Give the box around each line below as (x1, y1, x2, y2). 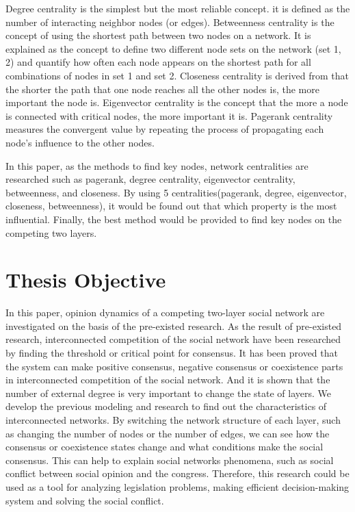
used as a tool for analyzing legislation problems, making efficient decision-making (5, 479, 350, 494)
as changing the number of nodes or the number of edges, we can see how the (5, 426, 330, 440)
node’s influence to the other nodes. (5, 135, 155, 149)
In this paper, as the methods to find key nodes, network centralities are (5, 158, 308, 172)
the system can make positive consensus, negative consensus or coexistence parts (5, 359, 343, 373)
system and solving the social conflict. (5, 493, 164, 507)
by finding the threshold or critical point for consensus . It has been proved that (5, 346, 338, 359)
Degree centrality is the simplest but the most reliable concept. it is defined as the (5, 1, 350, 15)
